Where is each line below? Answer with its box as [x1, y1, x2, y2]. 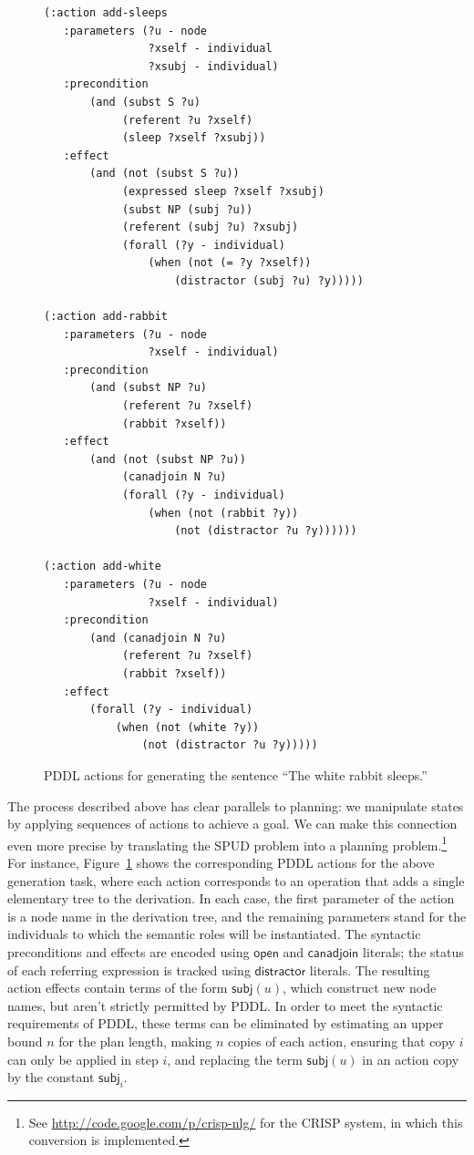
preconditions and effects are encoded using [7, 942, 250, 961]
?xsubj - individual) [148, 59, 279, 73]
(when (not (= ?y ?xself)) [148, 256, 312, 270]
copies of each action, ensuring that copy [228, 1031, 456, 1050]
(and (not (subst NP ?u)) [89, 452, 246, 466]
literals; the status [363, 942, 464, 961]
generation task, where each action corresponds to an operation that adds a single [7, 871, 465, 890]
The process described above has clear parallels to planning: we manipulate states [7, 796, 464, 815]
